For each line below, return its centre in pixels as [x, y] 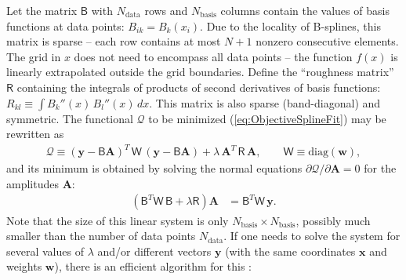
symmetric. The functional [70, 118]
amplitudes [33, 183]
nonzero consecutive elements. [327, 41]
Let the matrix [42, 10]
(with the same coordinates [290, 251]
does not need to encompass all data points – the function [213, 56]
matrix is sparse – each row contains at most [114, 41]
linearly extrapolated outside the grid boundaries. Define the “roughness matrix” [200, 72]
